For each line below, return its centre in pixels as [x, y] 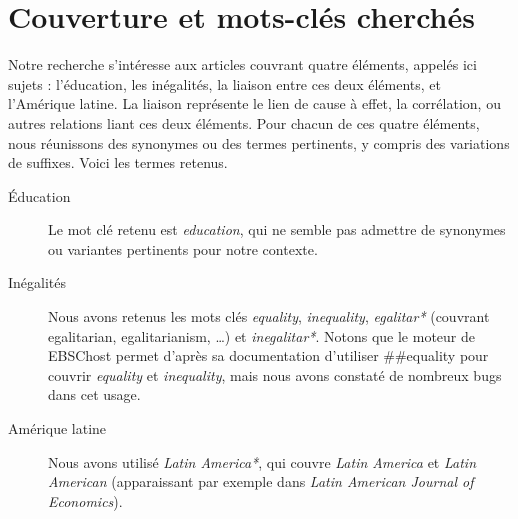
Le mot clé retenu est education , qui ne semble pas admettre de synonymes [277, 229]
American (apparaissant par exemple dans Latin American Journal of [261, 481]
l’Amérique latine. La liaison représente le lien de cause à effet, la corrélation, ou [254, 103]
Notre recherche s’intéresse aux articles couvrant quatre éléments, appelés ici [242, 64]
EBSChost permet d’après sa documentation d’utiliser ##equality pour [268, 355]
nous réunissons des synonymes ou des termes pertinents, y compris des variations [259, 142]
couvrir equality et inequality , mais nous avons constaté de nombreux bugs [275, 374]
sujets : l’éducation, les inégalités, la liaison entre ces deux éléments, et [224, 83]
